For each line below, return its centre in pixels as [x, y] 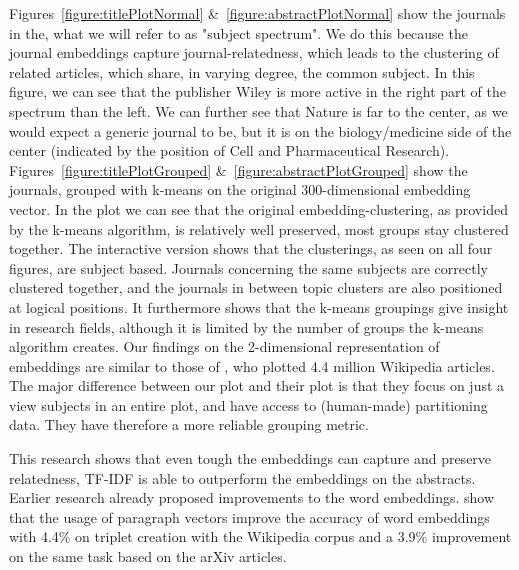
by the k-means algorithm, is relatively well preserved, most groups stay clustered [259, 228]
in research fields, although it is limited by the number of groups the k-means [246, 326]
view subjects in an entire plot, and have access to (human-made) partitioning [248, 404]
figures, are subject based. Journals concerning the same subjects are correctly [248, 267]
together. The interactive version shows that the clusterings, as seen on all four [251, 248]
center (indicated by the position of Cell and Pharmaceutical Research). [229, 150]
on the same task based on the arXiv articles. [148, 556]
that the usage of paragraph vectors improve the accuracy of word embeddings [249, 516]
